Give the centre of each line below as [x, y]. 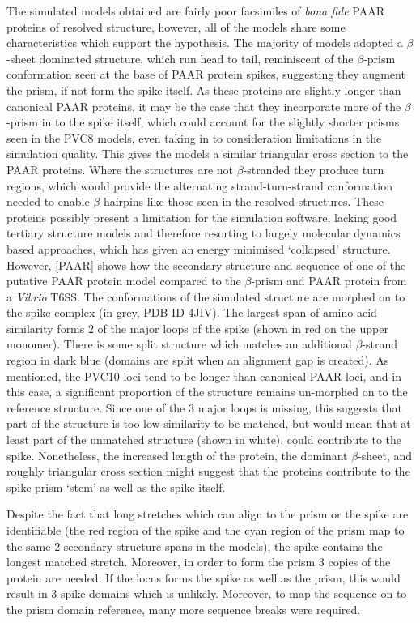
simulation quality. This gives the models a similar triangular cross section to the [208, 154]
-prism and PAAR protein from [329, 281]
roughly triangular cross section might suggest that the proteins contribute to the [208, 471]
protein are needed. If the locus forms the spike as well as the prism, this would [204, 577]
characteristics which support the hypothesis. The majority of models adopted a [205, 43]
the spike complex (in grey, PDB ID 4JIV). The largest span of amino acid [192, 312]
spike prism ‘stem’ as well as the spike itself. [116, 486]
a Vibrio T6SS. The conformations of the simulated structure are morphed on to [206, 296]
